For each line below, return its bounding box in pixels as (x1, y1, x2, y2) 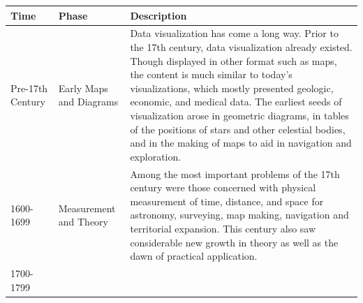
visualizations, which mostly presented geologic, (130, 80, 334, 95)
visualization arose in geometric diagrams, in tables (130, 108, 349, 122)
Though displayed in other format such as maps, (130, 53, 337, 68)
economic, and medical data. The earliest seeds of (130, 94, 342, 109)
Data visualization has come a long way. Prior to (130, 26, 339, 40)
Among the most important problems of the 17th (130, 166, 340, 181)
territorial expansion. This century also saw (130, 221, 316, 235)
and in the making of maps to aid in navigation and (130, 135, 352, 150)
